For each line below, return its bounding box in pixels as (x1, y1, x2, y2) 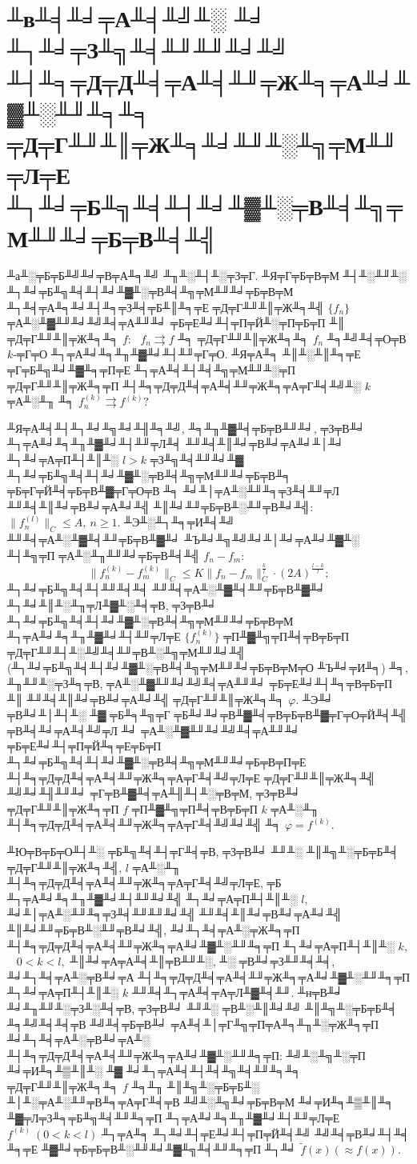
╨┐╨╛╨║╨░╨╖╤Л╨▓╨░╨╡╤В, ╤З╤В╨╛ (7, 597, 218, 614)
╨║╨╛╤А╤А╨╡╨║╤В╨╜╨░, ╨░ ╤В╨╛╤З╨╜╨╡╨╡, (70, 953, 335, 970)
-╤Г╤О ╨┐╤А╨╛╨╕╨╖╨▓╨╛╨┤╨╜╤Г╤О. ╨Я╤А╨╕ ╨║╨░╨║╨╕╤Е (13, 346, 361, 362)
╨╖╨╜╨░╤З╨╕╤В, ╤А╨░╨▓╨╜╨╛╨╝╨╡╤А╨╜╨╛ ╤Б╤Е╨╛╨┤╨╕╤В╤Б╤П (7, 675, 392, 692)
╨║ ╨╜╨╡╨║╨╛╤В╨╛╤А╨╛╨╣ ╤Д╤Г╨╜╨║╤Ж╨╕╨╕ (7, 690, 285, 707)
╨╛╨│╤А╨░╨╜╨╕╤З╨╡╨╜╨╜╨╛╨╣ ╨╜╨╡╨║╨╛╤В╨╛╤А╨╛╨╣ (7, 906, 343, 922)
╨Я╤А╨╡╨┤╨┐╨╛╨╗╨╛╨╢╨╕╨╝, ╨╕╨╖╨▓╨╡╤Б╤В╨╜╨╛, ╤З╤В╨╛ (7, 419, 366, 436)
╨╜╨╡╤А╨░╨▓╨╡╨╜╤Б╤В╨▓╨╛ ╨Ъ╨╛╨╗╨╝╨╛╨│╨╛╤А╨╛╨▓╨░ (7, 531, 359, 548)
